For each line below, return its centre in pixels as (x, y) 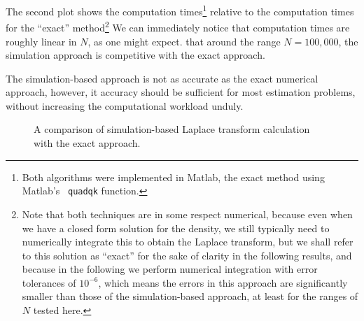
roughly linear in (41, 41)
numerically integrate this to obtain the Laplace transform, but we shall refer (188, 242)
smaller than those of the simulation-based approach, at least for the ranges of (190, 296)
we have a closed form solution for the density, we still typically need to (176, 228)
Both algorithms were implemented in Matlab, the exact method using (173, 177)
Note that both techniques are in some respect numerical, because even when (187, 214)
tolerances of (49, 282)
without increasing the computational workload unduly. (125, 105)
